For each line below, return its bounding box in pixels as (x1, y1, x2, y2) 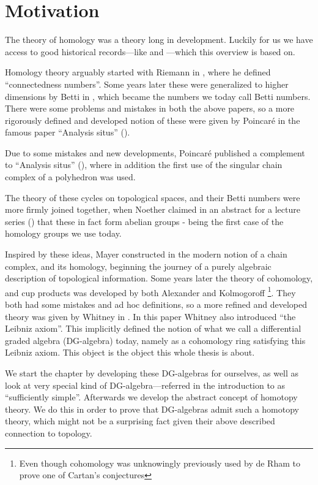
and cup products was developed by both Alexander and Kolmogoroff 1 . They (5, 284, 296, 299)
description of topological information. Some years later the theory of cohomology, (5, 272, 313, 285)
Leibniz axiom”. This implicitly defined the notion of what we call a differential (5, 322, 301, 335)
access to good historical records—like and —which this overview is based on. (5, 45, 295, 58)
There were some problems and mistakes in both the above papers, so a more (5, 102, 295, 115)
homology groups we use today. (5, 227, 122, 240)
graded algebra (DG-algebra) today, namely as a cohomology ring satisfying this (5, 334, 306, 346)
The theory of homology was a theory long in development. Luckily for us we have (5, 33, 313, 46)
